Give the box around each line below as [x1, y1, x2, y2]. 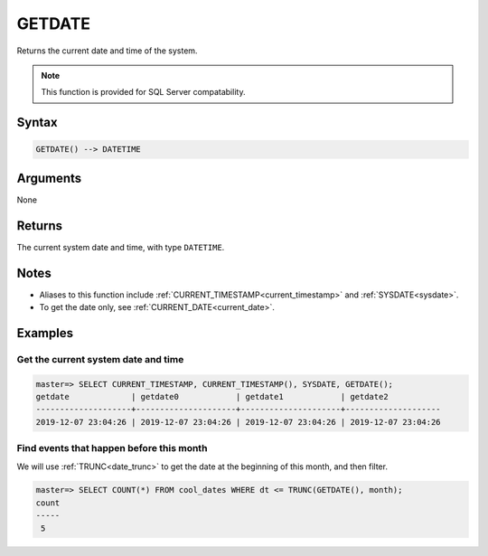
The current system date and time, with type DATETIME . [16, 241, 225, 252]
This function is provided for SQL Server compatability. [41, 87, 246, 98]
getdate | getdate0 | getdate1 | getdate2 [35, 391, 389, 401]
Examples [16, 325, 74, 341]
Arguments [16, 170, 82, 185]
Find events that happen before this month [16, 442, 208, 455]
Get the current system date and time [16, 353, 184, 365]
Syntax [16, 115, 58, 130]
